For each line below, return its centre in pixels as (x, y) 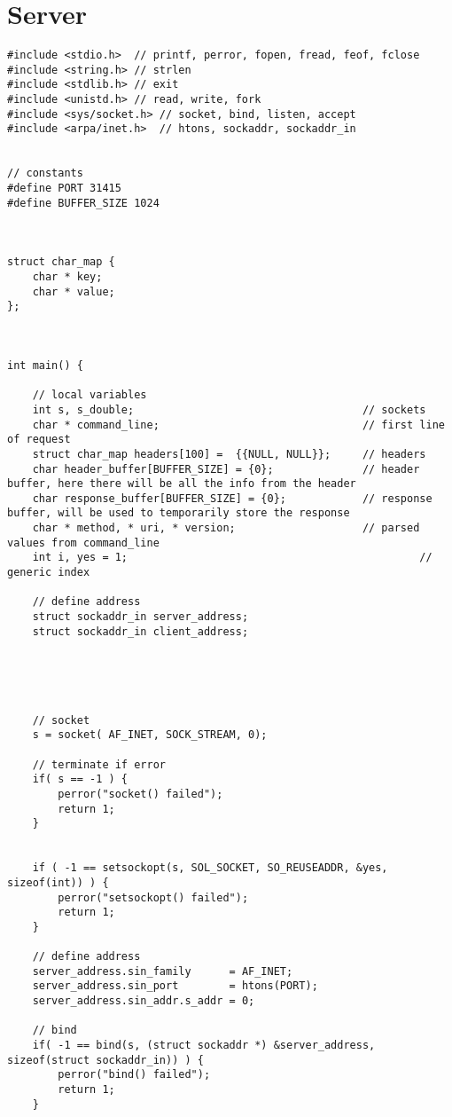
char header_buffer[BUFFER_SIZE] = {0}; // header (226, 469)
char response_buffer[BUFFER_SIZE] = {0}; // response (232, 498)
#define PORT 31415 (64, 189)
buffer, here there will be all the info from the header (182, 484)
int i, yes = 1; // (232, 558)
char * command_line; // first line (238, 425)
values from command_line (83, 543)
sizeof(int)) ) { (58, 882)
